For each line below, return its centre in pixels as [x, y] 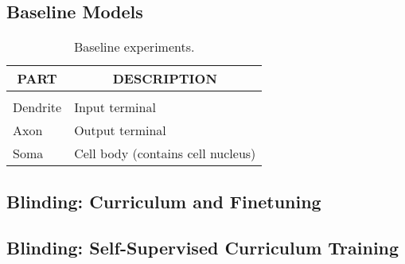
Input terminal [115, 107]
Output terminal [120, 130]
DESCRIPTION [165, 79]
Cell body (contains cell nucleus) [165, 153]
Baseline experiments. [134, 47]
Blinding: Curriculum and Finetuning [164, 201]
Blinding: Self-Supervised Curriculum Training [203, 248]
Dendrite [37, 107]
